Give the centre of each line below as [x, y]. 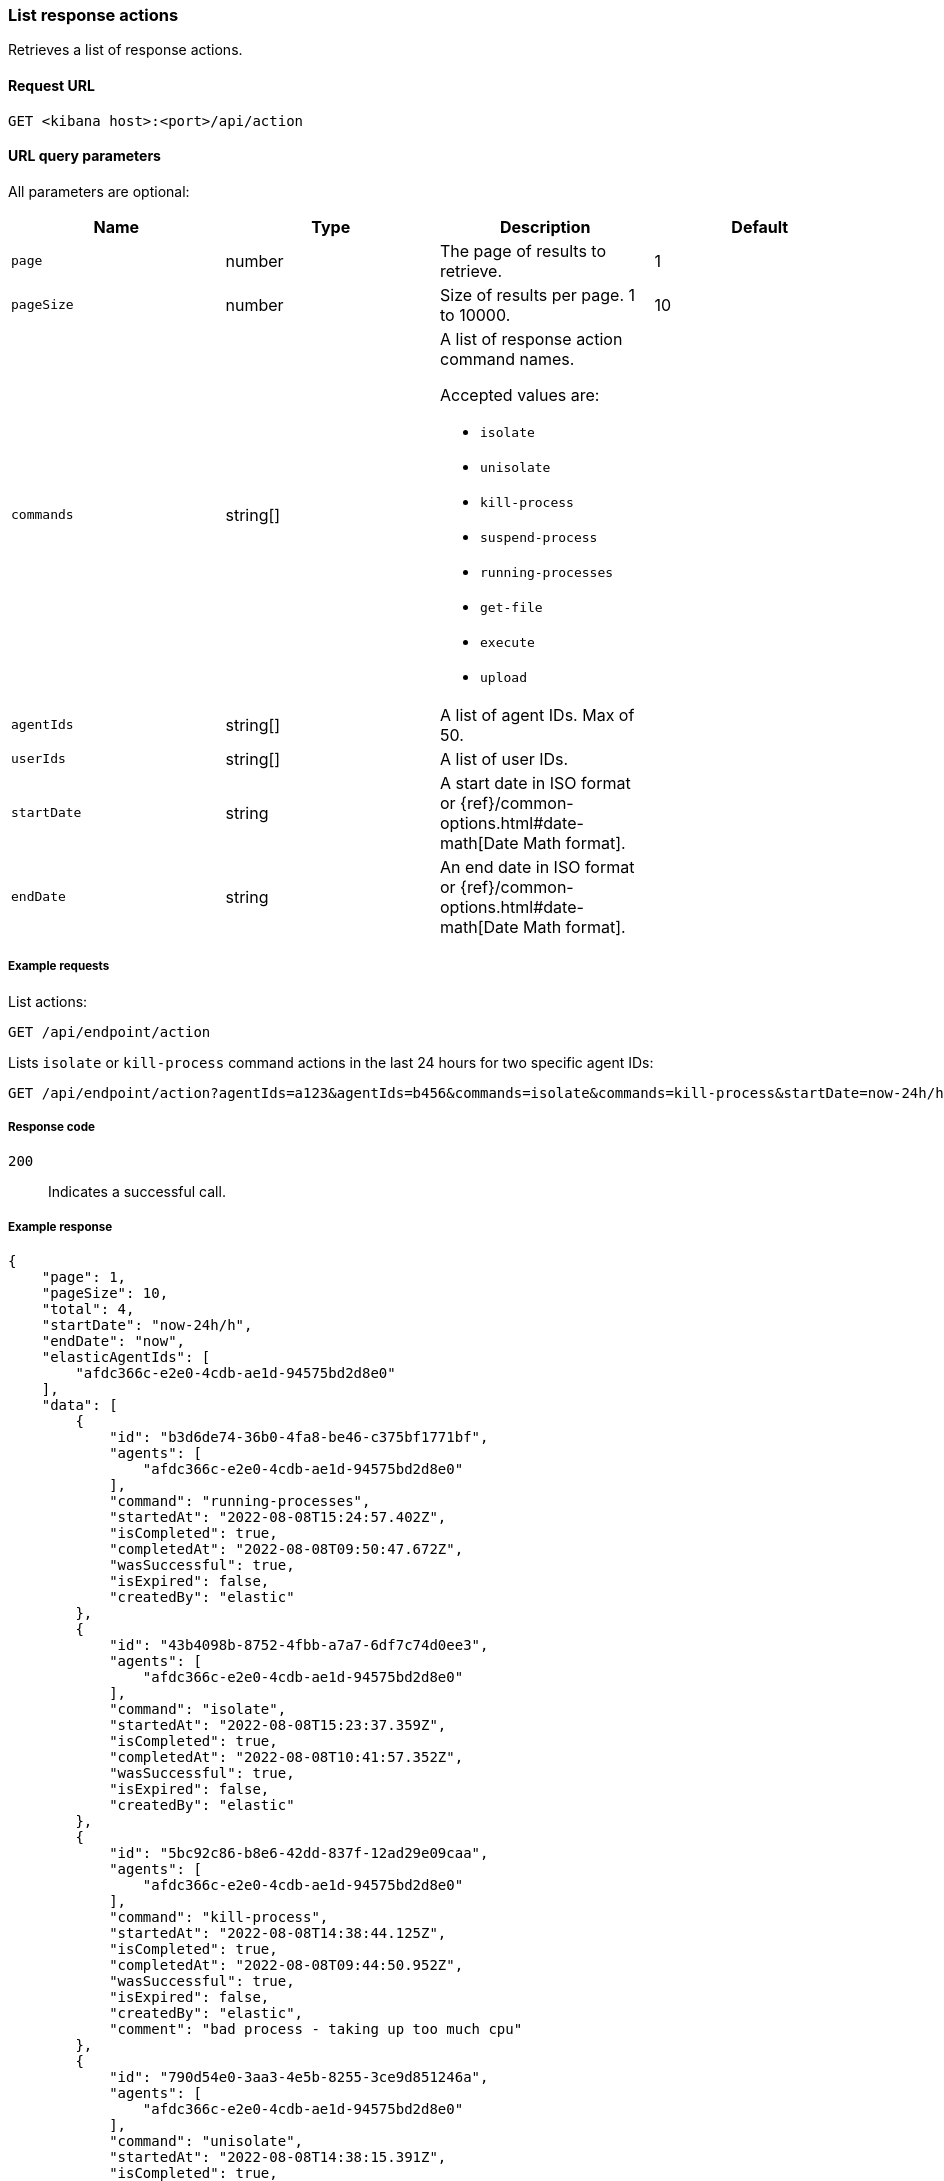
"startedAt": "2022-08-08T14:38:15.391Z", [278, 2157]
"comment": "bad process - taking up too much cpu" [316, 2029]
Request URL [51, 85]
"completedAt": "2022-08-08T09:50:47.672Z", [286, 1549]
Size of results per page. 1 [538, 294]
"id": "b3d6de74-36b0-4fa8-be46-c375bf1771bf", [299, 1437]
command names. [507, 358]
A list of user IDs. [504, 758]
